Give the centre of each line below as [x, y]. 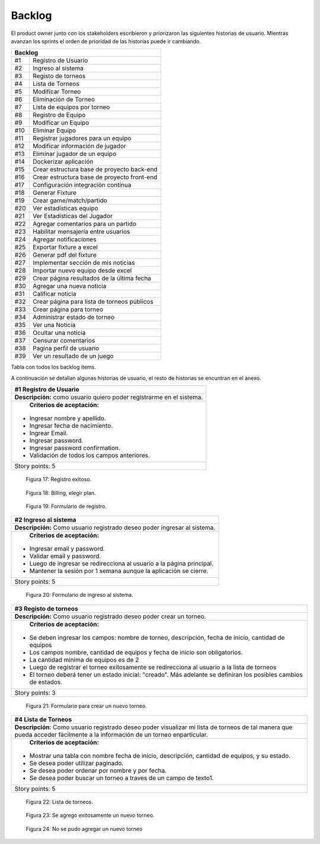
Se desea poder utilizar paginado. [76, 763]
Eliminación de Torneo [64, 100]
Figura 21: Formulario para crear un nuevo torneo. [87, 706]
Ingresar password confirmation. [75, 448]
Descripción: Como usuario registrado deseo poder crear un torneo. [111, 616]
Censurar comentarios [64, 341]
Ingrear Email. [49, 433]
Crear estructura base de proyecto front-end [95, 177]
